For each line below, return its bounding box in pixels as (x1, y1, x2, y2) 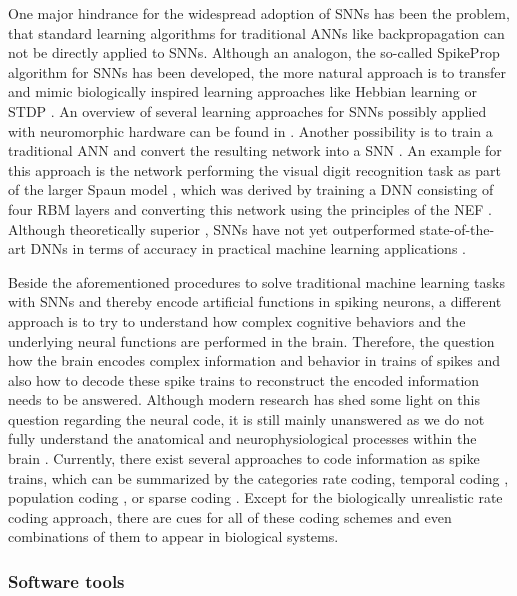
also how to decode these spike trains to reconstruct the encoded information (8, 369, 480, 390)
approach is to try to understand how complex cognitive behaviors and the (8, 310, 466, 331)
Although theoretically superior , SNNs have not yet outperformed (8, 218, 416, 239)
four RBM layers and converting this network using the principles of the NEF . (8, 198, 492, 219)
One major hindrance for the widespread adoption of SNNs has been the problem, (8, 3, 510, 23)
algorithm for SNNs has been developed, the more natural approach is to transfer (8, 61, 507, 82)
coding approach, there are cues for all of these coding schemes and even (8, 506, 452, 527)
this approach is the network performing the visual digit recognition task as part (8, 159, 501, 180)
